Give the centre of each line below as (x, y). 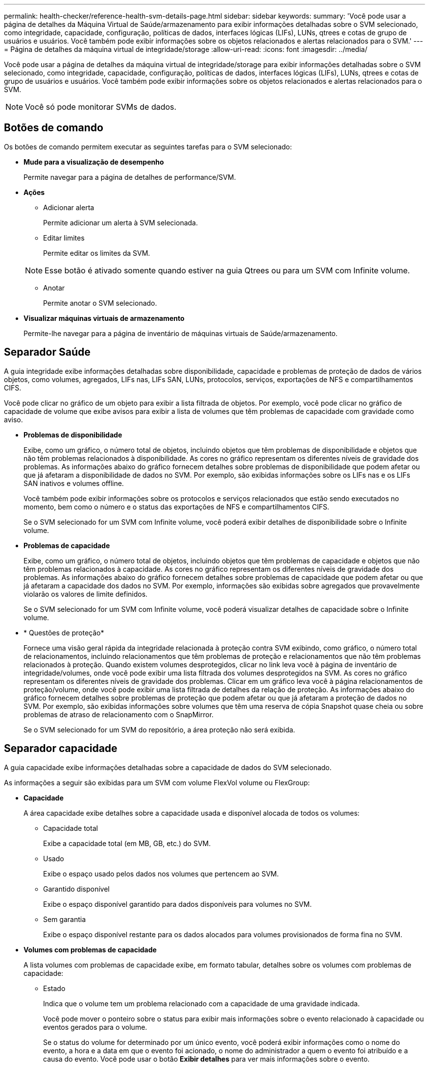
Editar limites (64, 238)
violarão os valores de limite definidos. (86, 594)
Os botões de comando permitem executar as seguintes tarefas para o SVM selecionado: (148, 146)
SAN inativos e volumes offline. (74, 483)
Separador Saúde (47, 352)
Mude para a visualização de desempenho (94, 162)
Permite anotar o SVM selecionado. (100, 303)
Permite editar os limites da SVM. (97, 253)
